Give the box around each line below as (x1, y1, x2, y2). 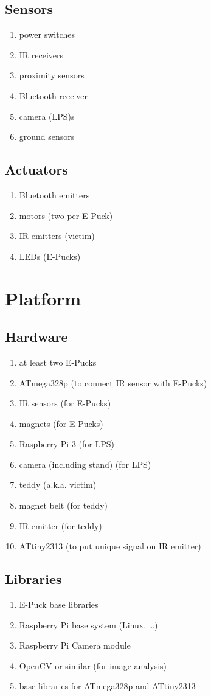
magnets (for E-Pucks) (19, 417, 103, 430)
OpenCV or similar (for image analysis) (19, 659, 167, 672)
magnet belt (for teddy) (19, 499, 108, 512)
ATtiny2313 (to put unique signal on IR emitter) (19, 540, 201, 552)
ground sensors (19, 130, 75, 143)
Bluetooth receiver (19, 89, 88, 102)
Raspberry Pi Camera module (19, 639, 131, 652)
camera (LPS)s (19, 110, 75, 122)
